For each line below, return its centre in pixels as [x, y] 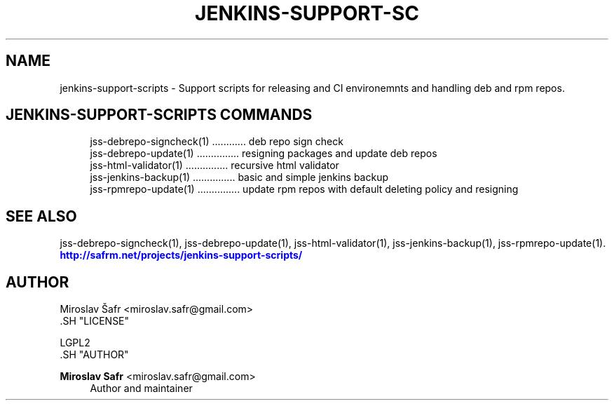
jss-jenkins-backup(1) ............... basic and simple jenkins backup [239, 177]
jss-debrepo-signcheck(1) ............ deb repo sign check [217, 142]
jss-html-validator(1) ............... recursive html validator [214, 165]
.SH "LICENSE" [95, 321]
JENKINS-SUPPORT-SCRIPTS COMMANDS [159, 115]
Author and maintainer [141, 388]
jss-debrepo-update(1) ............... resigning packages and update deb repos [264, 154]
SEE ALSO [41, 216]
